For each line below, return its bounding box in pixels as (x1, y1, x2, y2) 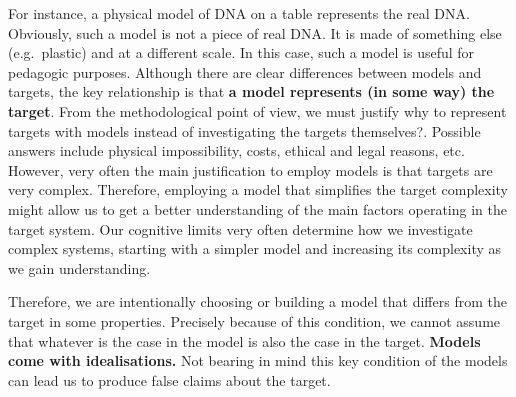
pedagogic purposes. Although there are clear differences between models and (8, 61, 482, 82)
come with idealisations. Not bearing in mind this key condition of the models (8, 350, 508, 371)
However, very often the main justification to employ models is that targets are (8, 159, 493, 180)
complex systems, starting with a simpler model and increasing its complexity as (8, 238, 502, 259)
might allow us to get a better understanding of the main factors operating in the (8, 198, 507, 219)
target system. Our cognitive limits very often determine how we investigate (8, 218, 473, 239)
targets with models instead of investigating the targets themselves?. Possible (8, 120, 481, 141)
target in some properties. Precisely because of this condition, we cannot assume (8, 310, 501, 331)
